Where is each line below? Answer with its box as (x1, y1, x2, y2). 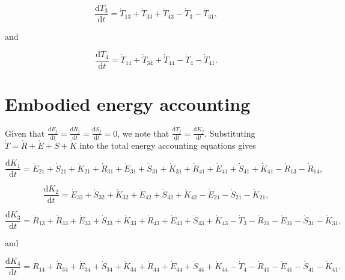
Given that (5, 126, 45, 139)
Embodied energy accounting (5, 91, 251, 116)
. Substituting (204, 126, 255, 139)
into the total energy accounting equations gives (79, 138, 256, 151)
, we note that (117, 126, 169, 139)
